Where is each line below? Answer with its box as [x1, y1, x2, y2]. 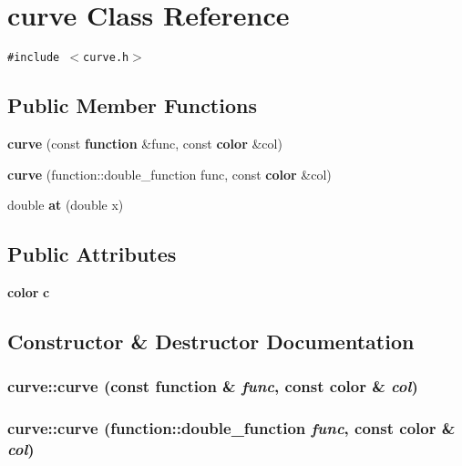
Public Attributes [7, 240, 177, 268]
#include [7, 51, 60, 65]
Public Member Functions [7, 91, 257, 119]
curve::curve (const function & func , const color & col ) [7, 375, 418, 398]
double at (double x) [7, 195, 124, 214]
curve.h [83, 51, 129, 65]
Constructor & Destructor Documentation [7, 326, 415, 355]
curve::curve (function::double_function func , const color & [7, 417, 456, 440]
